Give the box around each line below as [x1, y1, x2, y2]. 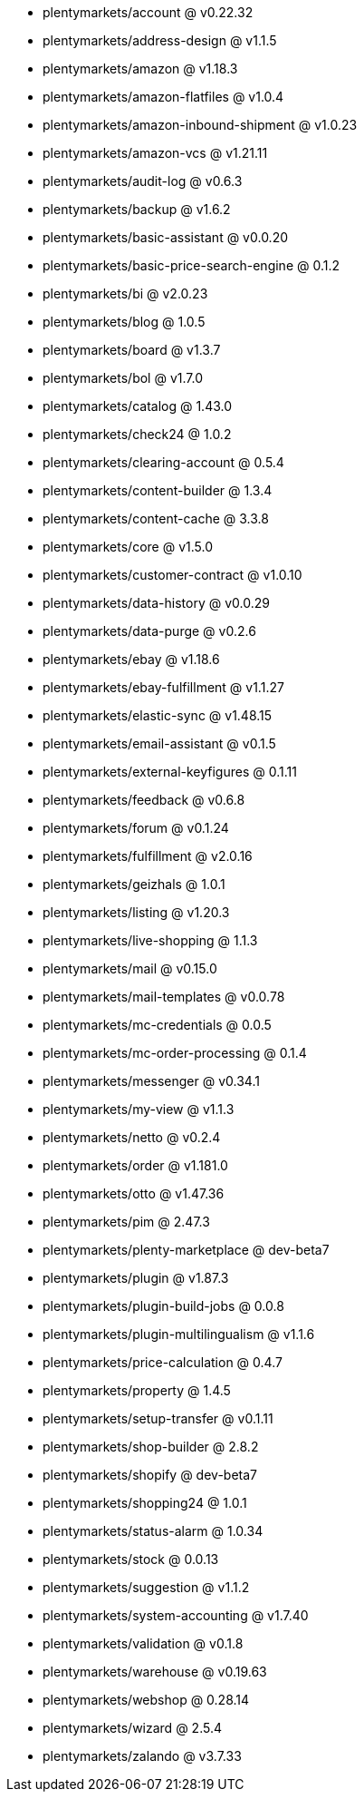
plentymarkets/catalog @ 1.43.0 [43, 398, 233, 414]
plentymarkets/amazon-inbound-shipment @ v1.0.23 [43, 117, 358, 132]
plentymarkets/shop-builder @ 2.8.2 [43, 1439, 259, 1454]
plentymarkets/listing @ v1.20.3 [43, 904, 230, 920]
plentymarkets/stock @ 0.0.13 [43, 1551, 219, 1567]
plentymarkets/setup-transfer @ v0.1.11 [43, 1411, 273, 1426]
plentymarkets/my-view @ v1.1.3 [43, 1101, 235, 1117]
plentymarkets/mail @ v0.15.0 [43, 961, 217, 976]
